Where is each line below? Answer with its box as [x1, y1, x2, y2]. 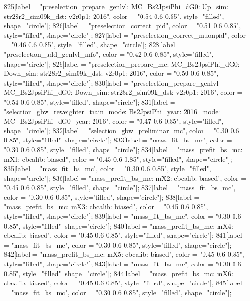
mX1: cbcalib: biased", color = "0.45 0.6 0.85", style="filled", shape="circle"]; [4, 154, 232, 164]
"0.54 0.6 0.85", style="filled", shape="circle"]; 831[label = [4, 96, 175, 106]
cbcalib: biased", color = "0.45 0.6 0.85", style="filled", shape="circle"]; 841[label [4, 230, 242, 240]
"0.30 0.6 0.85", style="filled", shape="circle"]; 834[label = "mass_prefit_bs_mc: [4, 144, 243, 154]
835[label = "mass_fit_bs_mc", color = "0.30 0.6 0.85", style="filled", [4, 163, 211, 174]
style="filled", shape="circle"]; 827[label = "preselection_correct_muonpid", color [4, 30, 246, 40]
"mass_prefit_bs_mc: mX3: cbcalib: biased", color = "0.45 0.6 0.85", [4, 201, 208, 212]
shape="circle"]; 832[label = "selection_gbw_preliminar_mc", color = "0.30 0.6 [4, 125, 239, 135]
